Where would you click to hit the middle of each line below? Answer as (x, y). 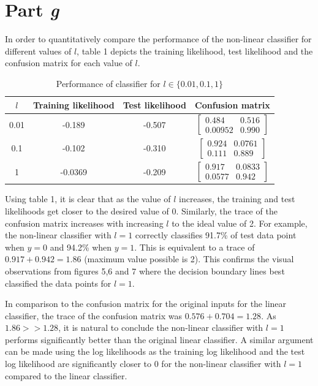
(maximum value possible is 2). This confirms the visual (189, 259)
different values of (38, 51)
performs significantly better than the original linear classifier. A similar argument (159, 339)
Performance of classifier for (108, 83)
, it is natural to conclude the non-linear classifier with (161, 327)
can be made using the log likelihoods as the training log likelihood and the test (155, 351)
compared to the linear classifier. (66, 375)
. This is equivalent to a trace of (195, 247)
